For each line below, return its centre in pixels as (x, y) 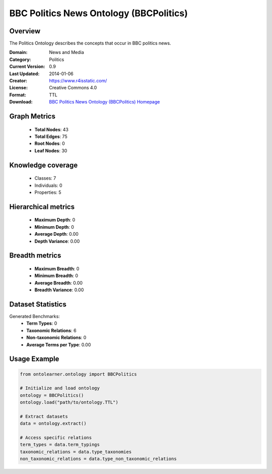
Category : (20, 59)
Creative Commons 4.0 (73, 88)
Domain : (18, 52)
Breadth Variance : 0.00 (59, 290)
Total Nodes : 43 (52, 129)
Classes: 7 (45, 178)
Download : (21, 102)
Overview (25, 31)
